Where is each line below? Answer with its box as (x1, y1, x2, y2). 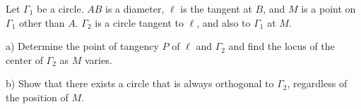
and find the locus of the (228, 39, 335, 53)
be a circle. (37, 1, 84, 15)
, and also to (196, 15, 251, 30)
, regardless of (287, 76, 348, 91)
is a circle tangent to (95, 15, 184, 30)
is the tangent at (180, 1, 252, 15)
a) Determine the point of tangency (6, 39, 159, 53)
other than (18, 15, 65, 30)
